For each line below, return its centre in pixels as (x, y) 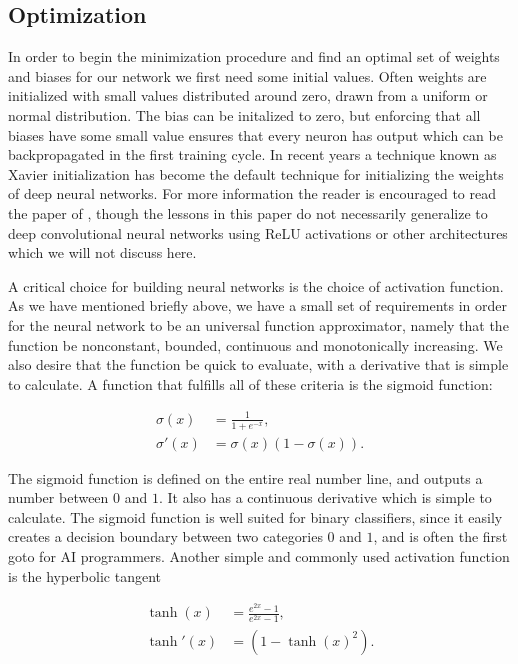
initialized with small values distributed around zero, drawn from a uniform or (248, 95)
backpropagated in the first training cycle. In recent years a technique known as (252, 154)
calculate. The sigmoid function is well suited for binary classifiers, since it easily (255, 516)
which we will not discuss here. (102, 252)
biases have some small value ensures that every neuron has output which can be (255, 134)
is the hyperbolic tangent (84, 575)
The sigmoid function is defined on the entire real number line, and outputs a (245, 477)
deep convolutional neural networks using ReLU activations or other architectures (258, 232)
